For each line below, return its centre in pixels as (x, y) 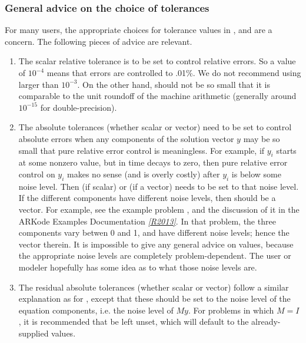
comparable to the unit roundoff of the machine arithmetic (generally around (157, 96)
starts (286, 150)
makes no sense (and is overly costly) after (144, 174)
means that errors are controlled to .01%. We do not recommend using (174, 72)
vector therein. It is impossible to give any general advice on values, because (156, 244)
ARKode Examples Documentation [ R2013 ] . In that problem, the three (147, 221)
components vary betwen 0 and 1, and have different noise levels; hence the (154, 232)
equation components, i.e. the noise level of (96, 310)
